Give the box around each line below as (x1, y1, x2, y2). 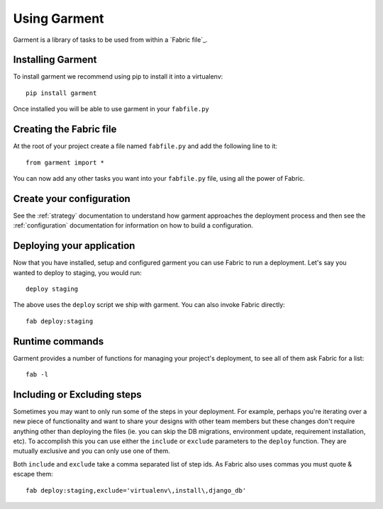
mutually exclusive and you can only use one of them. (13, 447, 170, 455)
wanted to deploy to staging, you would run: (13, 268, 142, 276)
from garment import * (26, 158, 105, 167)
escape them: (13, 470, 53, 479)
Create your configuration (13, 192, 131, 205)
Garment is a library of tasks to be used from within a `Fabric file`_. (13, 35, 209, 44)
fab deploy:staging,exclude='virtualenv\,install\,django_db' (26, 486, 247, 494)
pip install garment (26, 89, 97, 97)
